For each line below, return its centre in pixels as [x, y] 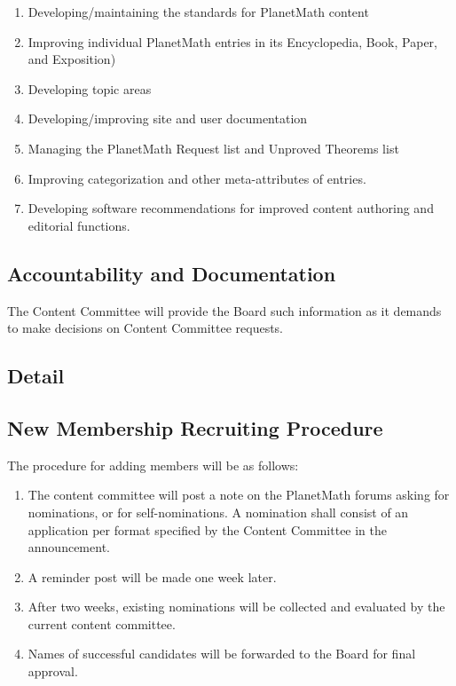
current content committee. [102, 623]
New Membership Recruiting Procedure [195, 427]
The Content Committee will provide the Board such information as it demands [224, 310]
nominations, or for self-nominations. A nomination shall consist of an [218, 512]
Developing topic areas [90, 88]
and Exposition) [72, 59]
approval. [53, 671]
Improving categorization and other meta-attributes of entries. [197, 178]
